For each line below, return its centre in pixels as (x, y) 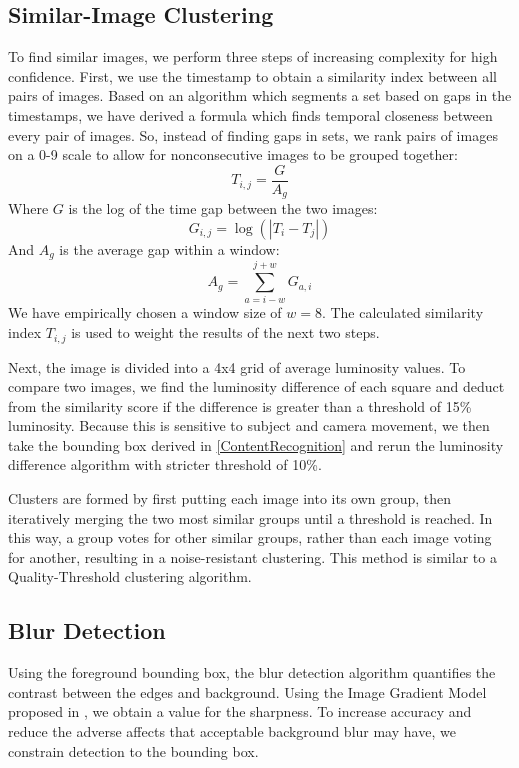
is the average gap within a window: (169, 248)
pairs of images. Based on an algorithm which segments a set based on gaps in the (260, 95)
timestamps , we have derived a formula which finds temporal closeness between (250, 114)
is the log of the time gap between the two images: (223, 208)
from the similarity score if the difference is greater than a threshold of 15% (240, 405)
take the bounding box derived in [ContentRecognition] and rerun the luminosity (256, 444)
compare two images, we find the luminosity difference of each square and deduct (256, 386)
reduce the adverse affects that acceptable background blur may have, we (232, 731)
